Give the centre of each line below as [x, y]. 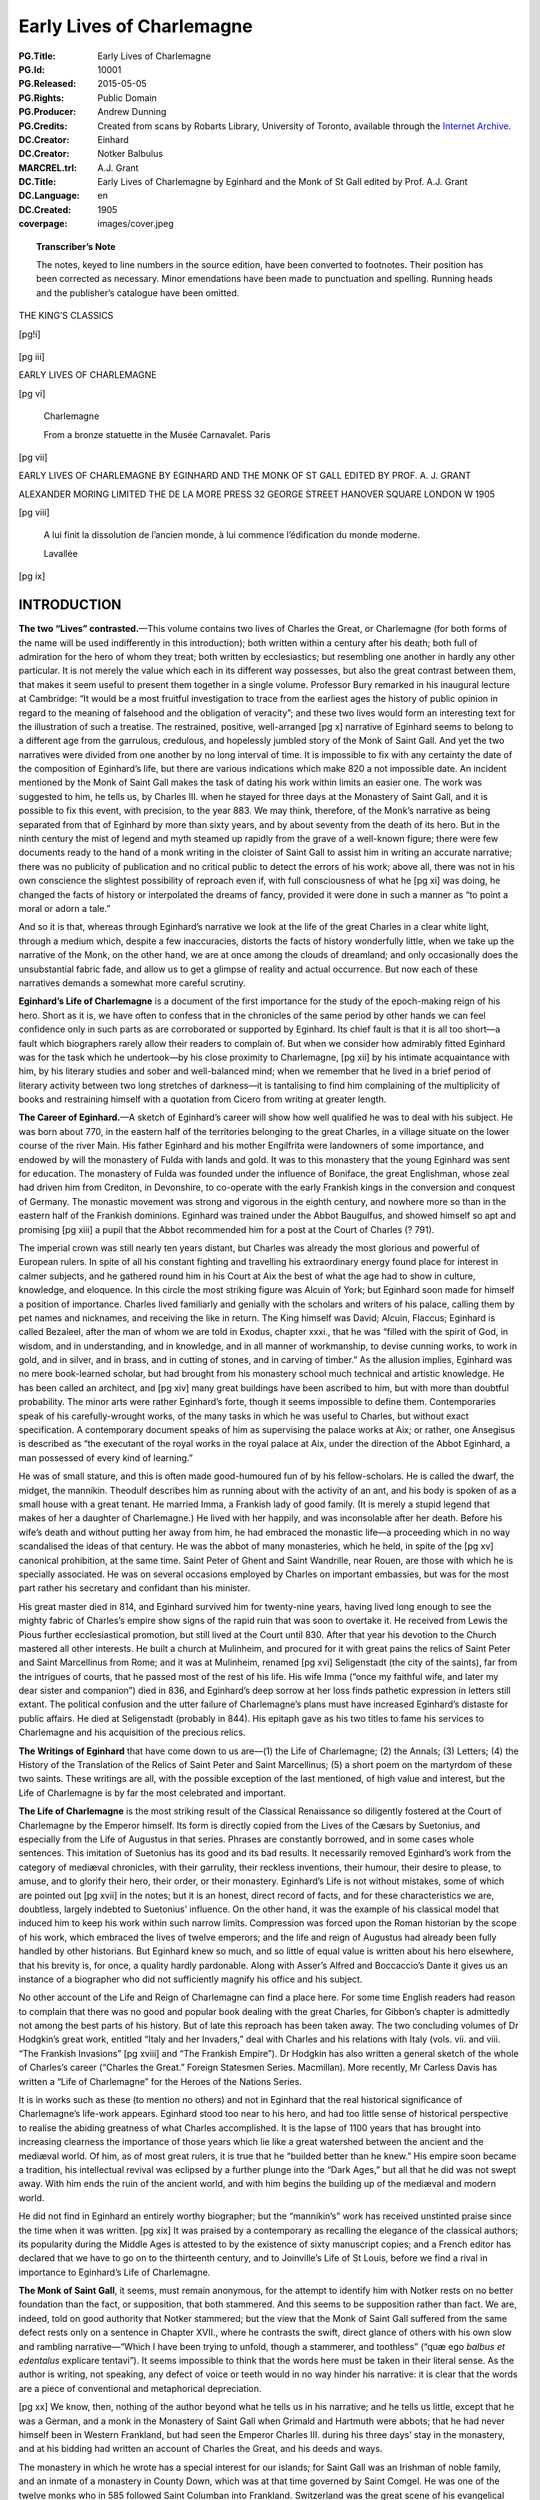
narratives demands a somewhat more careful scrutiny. [132, 982]
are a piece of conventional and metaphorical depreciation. [140, 2388]
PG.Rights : [41, 97]
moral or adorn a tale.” [64, 908]
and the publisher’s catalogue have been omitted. [138, 292]
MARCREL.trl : [47, 167]
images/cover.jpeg [135, 224]
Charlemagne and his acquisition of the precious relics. [132, 1732]
